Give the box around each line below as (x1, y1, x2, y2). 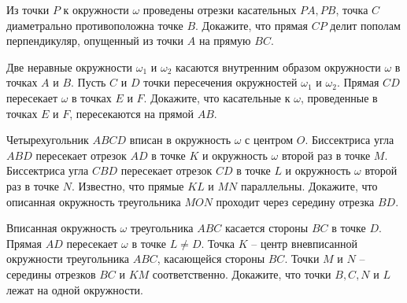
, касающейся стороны (157, 250, 265, 267)
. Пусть (71, 74, 106, 91)
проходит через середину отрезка (216, 193, 375, 209)
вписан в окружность (129, 131, 231, 148)
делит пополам (330, 17, 401, 33)
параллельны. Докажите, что (241, 177, 378, 194)
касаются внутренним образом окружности (176, 58, 381, 75)
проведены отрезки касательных (142, 2, 297, 17)
